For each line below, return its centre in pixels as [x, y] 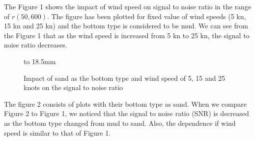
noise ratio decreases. [36, 45]
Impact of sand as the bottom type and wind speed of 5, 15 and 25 [125, 78]
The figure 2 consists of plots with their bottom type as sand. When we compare [126, 104]
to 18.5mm [40, 61]
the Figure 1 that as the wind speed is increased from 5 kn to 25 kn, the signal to [127, 35]
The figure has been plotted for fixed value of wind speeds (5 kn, [149, 16]
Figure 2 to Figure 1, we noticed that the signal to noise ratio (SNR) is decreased [127, 113]
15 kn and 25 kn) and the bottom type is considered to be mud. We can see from [126, 26]
